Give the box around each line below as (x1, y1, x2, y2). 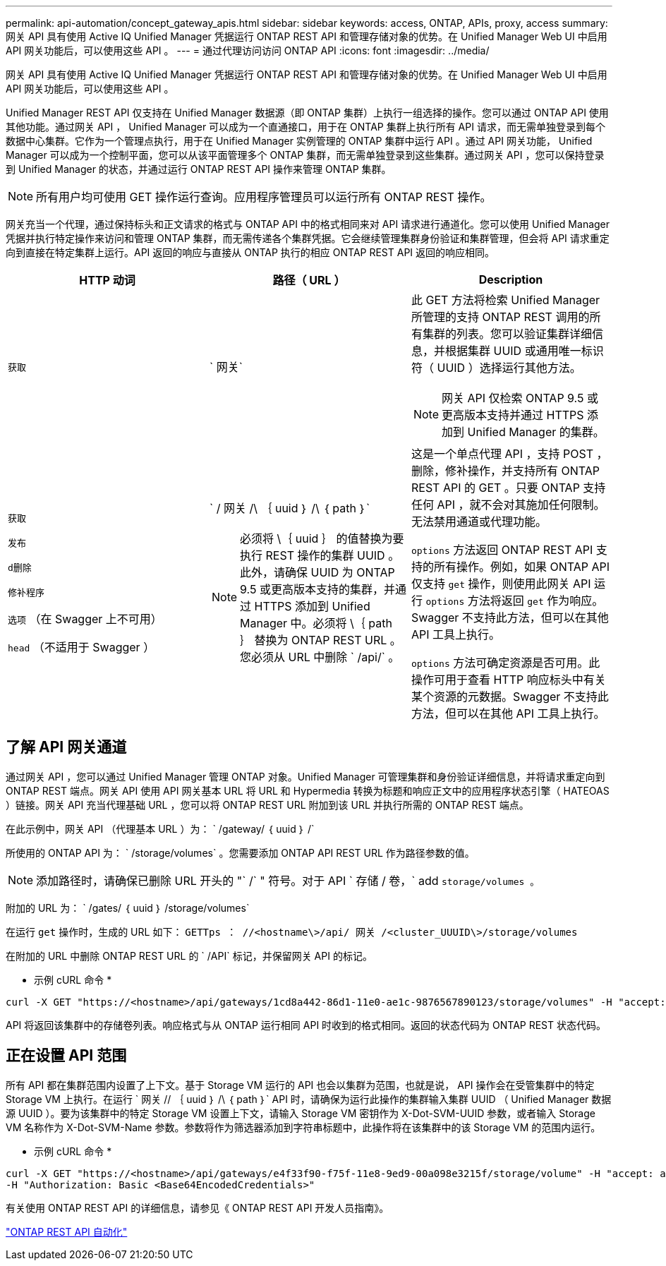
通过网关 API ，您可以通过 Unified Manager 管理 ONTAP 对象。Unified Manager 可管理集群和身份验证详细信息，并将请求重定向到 (6, 770, 605, 783)
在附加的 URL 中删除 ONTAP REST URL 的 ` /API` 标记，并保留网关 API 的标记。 (6, 949, 373, 962)
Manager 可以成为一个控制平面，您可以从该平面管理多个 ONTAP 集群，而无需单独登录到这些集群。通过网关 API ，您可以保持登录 (6, 149, 605, 161)
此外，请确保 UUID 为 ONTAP (240, 565, 395, 579)
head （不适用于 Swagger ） (8, 640, 155, 654)
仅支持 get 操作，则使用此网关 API (411, 577, 591, 591)
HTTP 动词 (79, 273, 135, 287)
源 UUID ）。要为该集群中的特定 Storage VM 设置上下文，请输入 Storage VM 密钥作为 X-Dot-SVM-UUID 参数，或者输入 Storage (6, 1107, 595, 1119)
